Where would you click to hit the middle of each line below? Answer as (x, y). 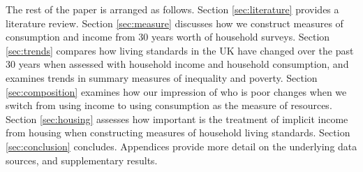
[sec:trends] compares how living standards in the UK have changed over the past (180, 50)
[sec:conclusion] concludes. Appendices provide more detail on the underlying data (181, 146)
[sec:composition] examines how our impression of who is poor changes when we (176, 91)
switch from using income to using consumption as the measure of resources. (169, 105)
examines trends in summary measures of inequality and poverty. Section (162, 77)
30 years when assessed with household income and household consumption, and (177, 64)
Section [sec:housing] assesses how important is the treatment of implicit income (177, 119)
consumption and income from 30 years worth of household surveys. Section (168, 37)
